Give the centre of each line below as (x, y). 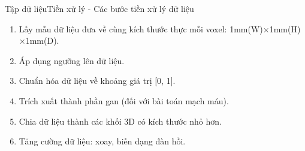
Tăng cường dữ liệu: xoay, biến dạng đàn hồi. (102, 141)
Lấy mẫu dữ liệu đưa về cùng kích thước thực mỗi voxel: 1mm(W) (141, 28)
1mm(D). (42, 40)
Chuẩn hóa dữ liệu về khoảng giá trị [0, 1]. (97, 81)
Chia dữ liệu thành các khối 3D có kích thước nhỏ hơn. (120, 121)
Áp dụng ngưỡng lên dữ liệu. (72, 60)
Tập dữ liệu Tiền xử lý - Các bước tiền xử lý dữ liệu (99, 8)
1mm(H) (285, 28)
